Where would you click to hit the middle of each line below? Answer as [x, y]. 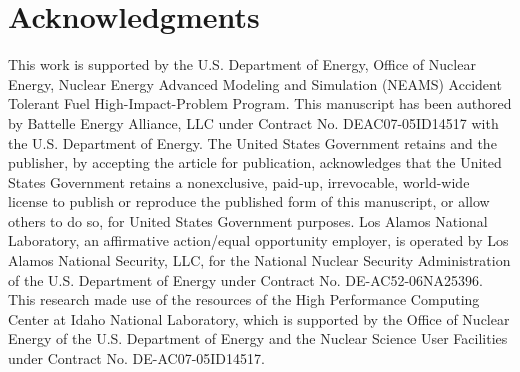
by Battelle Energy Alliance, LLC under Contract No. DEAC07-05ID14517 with [253, 122]
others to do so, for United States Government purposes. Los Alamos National [248, 220]
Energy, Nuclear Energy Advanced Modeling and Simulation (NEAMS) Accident [255, 83]
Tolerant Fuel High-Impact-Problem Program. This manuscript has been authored [260, 103]
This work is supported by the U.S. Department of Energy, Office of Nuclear [242, 64]
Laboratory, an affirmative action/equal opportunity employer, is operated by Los [258, 240]
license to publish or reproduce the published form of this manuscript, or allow [249, 201]
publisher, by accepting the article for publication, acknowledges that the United [255, 162]
